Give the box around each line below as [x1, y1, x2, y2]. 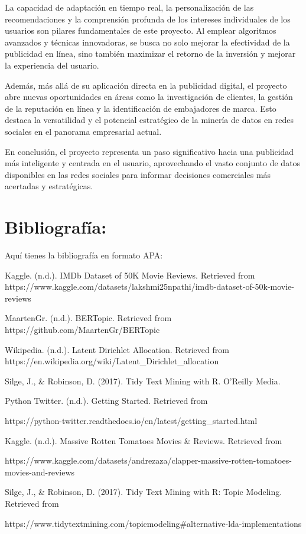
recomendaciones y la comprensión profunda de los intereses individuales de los [5, 12, 291, 25]
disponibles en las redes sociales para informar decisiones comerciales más [5, 168, 271, 180]
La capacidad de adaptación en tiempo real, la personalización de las [5, 1, 254, 13]
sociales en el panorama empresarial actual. [5, 125, 162, 137]
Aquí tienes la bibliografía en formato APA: [5, 249, 163, 261]
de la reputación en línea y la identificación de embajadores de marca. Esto [5, 102, 276, 114]
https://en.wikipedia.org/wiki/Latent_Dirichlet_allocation [5, 355, 219, 367]
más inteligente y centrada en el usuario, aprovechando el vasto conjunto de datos [5, 157, 301, 169]
